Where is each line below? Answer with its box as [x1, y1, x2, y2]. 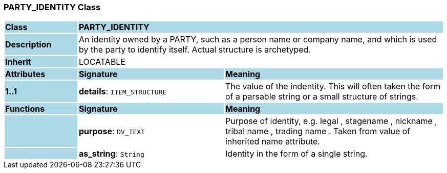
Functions [5, 104, 45, 114]
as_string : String [78, 149, 144, 159]
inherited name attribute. [225, 136, 320, 147]
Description [5, 39, 52, 50]
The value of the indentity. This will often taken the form [225, 81, 441, 92]
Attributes [5, 69, 46, 80]
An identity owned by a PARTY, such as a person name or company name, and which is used [78, 34, 437, 45]
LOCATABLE [78, 57, 126, 67]
